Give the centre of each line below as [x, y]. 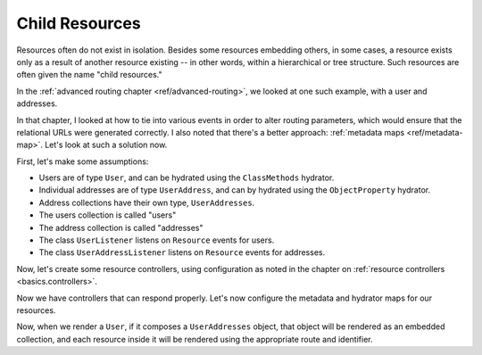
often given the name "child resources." [89, 75]
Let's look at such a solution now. [106, 145]
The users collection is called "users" [108, 215]
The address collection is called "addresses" [121, 227]
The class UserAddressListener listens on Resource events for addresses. [182, 252]
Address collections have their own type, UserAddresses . [147, 202]
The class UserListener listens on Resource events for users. [157, 240]
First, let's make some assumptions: [83, 161]
